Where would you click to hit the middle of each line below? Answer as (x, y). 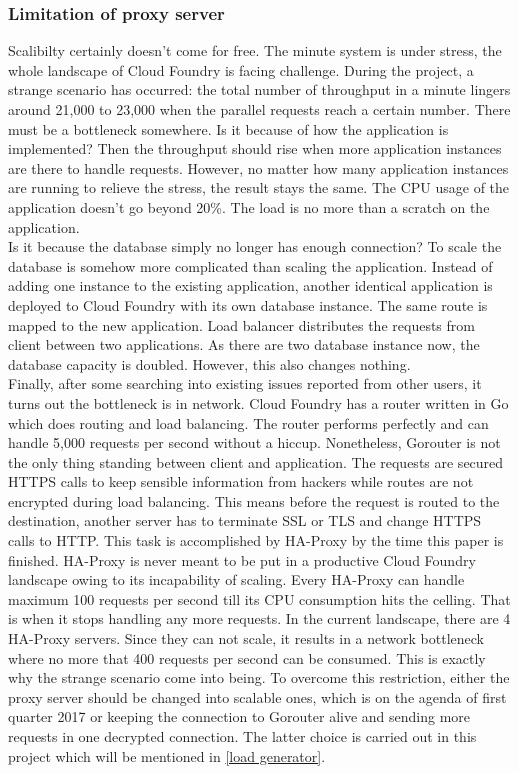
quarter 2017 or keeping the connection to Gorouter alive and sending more (239, 716)
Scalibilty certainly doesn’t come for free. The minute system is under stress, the (255, 50)
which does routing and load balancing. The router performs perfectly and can (248, 422)
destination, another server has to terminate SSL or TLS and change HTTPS (245, 520)
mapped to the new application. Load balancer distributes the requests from (241, 324)
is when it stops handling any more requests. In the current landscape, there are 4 (259, 618)
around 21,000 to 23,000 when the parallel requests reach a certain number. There (259, 109)
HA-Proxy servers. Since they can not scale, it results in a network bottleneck (246, 638)
